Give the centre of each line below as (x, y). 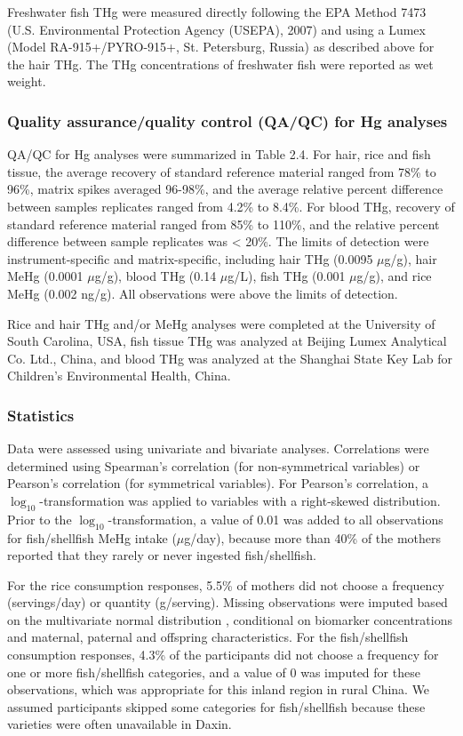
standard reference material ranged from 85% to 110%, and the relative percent (224, 224)
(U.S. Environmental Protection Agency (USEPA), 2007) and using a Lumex (216, 29)
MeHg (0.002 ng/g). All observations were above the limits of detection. (203, 293)
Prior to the (40, 519)
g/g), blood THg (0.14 (156, 276)
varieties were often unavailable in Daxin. (120, 724)
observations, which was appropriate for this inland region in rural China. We (219, 689)
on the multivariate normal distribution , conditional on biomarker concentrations (230, 619)
